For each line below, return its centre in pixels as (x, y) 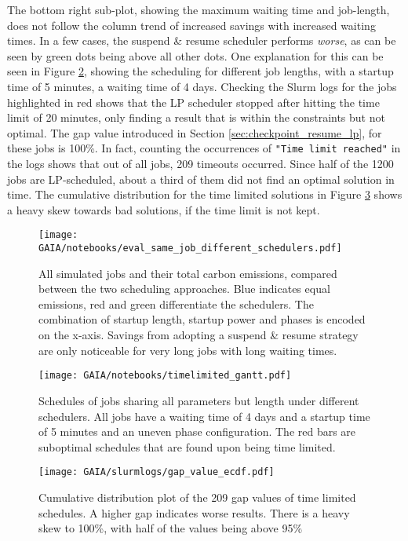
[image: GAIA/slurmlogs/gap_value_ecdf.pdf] (157, 472)
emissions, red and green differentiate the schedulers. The (176, 303)
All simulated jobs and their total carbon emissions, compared (188, 273)
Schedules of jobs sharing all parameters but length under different (199, 400)
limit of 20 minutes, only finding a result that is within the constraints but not (196, 117)
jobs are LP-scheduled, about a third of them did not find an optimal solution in (201, 179)
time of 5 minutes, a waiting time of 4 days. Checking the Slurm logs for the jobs (202, 86)
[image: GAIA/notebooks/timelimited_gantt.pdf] (165, 376)
